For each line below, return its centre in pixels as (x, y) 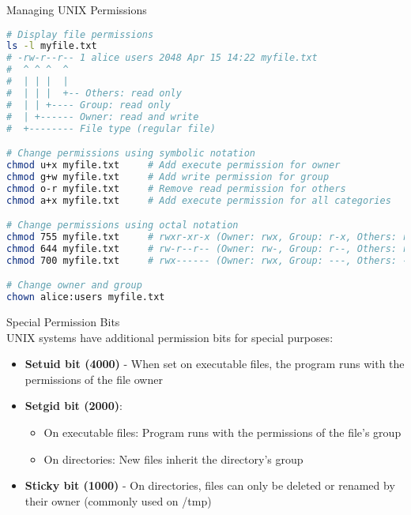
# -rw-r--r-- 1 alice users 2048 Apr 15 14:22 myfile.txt (162, 58)
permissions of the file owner (94, 379)
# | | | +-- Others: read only (94, 93)
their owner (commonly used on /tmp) (118, 500)
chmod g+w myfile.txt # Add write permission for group (168, 177)
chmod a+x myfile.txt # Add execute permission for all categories (199, 200)
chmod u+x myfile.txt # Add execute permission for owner (173, 165)
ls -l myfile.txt (52, 46)
